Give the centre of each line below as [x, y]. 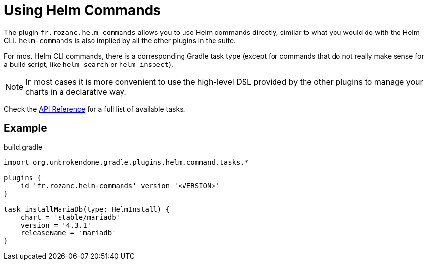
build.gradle [23, 147]
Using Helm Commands [82, 10]
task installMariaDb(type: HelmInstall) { [87, 209]
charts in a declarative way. [76, 91]
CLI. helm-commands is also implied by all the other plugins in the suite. [120, 40]
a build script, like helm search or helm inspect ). [89, 64]
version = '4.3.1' [56, 225]
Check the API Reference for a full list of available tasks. [95, 109]
